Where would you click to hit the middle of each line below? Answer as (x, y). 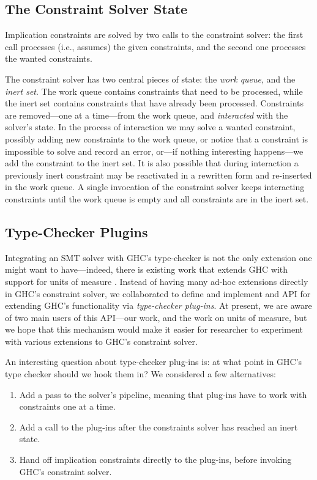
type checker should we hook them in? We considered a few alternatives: (140, 374)
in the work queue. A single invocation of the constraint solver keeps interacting (155, 187)
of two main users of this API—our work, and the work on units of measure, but (156, 317)
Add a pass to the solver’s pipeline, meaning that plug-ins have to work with (163, 394)
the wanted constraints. (49, 58)
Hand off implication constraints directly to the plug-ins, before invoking (155, 460)
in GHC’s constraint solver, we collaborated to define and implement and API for (158, 293)
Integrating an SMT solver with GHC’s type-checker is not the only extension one (158, 257)
